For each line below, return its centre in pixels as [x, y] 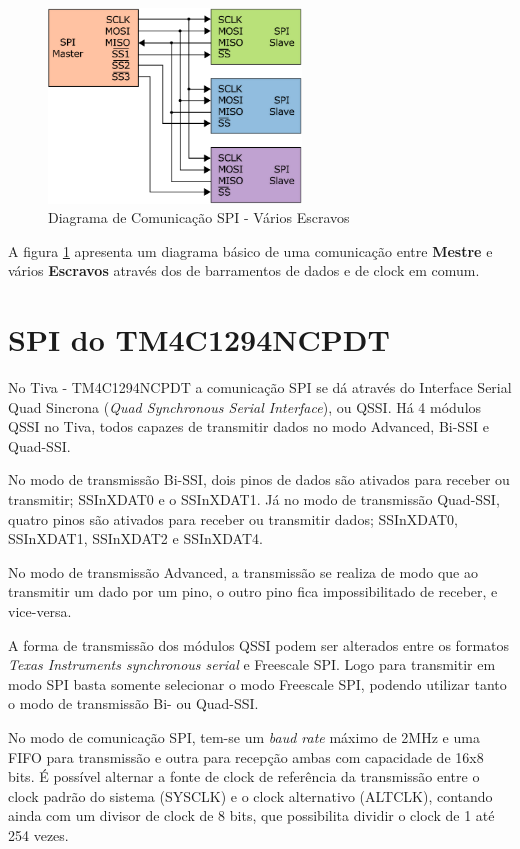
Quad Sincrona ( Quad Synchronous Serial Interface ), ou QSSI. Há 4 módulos [245, 406]
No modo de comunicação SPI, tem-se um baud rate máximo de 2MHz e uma [244, 736]
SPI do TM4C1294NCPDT [199, 339]
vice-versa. [40, 611]
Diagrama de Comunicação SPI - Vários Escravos [199, 217]
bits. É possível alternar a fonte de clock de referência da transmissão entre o [244, 776]
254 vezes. [38, 834]
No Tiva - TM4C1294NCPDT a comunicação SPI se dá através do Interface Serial [260, 387]
